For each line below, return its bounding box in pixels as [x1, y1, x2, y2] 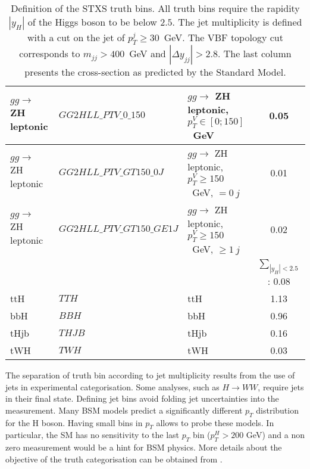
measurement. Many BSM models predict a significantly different [5, 403, 243, 416]
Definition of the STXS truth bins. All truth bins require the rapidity [11, 1, 300, 15]
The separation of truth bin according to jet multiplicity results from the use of [5, 369, 295, 381]
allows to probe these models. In [156, 416, 274, 428]
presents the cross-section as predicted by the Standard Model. [24, 65, 286, 79]
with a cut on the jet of [27, 30, 125, 44]
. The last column [218, 46, 292, 61]
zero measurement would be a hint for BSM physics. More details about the [5, 441, 282, 454]
